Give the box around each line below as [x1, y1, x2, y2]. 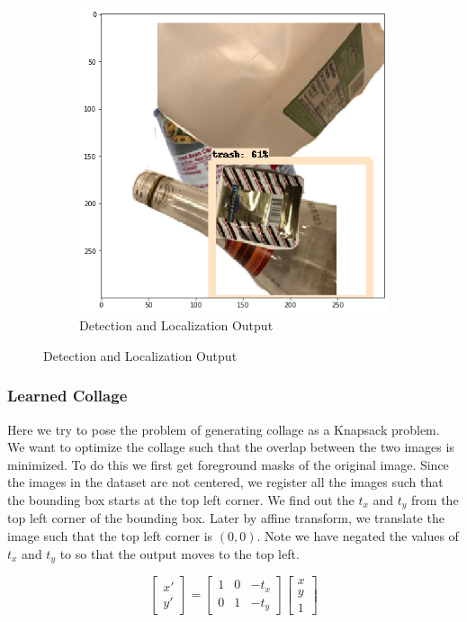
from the [411, 491, 459, 509]
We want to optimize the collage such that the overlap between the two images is [7, 437, 454, 456]
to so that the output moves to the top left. [59, 544, 300, 563]
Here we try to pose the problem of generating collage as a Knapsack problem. [7, 419, 440, 438]
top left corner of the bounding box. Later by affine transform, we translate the [7, 509, 445, 527]
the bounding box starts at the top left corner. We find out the [7, 491, 355, 509]
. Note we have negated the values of [256, 527, 459, 545]
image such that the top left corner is [7, 527, 213, 545]
